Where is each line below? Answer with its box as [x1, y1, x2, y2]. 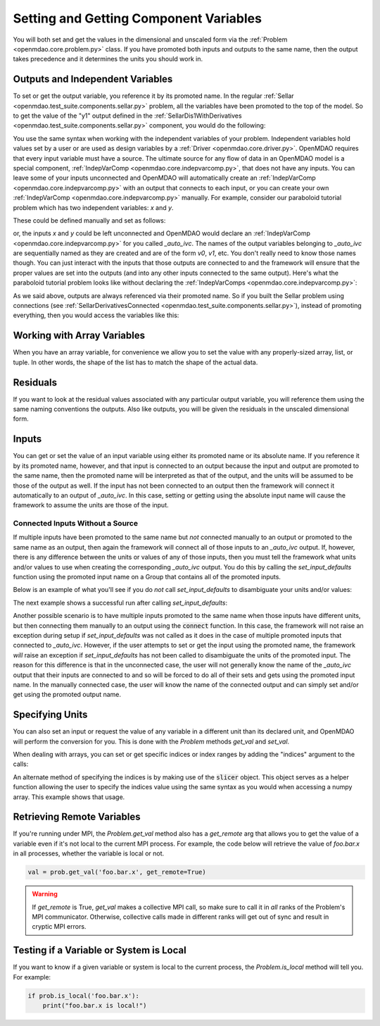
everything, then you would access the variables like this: [13, 311, 179, 320]
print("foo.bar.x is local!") [42, 1001, 147, 1010]
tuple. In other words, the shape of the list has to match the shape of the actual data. [13, 358, 258, 366]
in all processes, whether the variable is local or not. [13, 849, 165, 858]
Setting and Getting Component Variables [13, 11, 262, 26]
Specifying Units [13, 709, 88, 721]
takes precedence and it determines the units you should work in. [13, 55, 203, 63]
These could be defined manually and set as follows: [13, 216, 166, 225]
